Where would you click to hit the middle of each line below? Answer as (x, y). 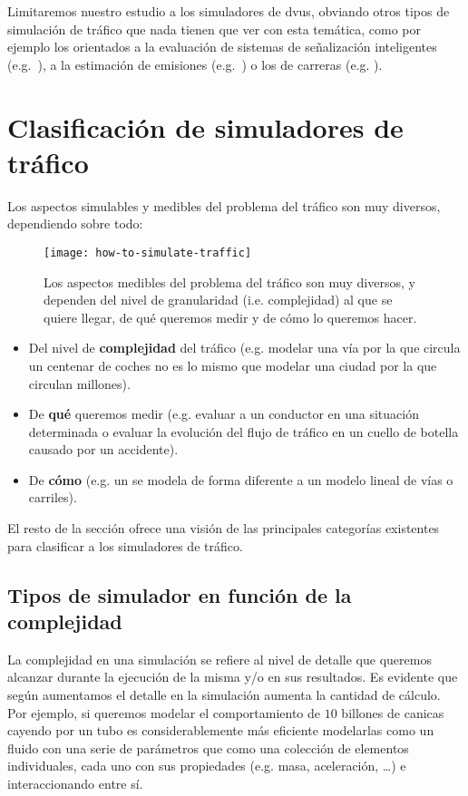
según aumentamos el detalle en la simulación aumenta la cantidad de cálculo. (224, 695)
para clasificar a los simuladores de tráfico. (125, 545)
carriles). (53, 497)
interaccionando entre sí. (75, 783)
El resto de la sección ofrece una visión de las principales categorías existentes (224, 528)
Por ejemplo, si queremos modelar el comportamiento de (164, 712)
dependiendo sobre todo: (75, 223)
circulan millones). (79, 383)
